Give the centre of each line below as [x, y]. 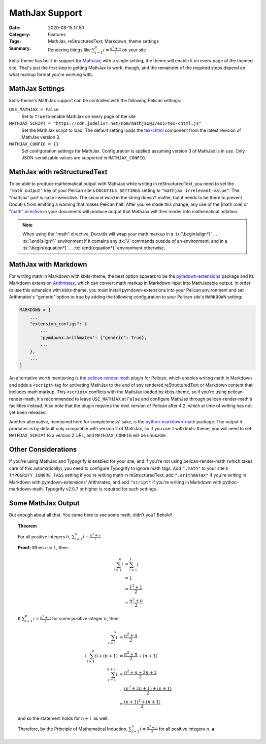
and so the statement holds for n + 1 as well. [63, 718]
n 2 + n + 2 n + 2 [140, 672]
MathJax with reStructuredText [58, 172]
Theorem [27, 526]
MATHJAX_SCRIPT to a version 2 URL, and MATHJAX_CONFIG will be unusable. [88, 435]
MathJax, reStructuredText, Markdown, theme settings [103, 41]
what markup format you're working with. [51, 74]
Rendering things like [69, 50]
